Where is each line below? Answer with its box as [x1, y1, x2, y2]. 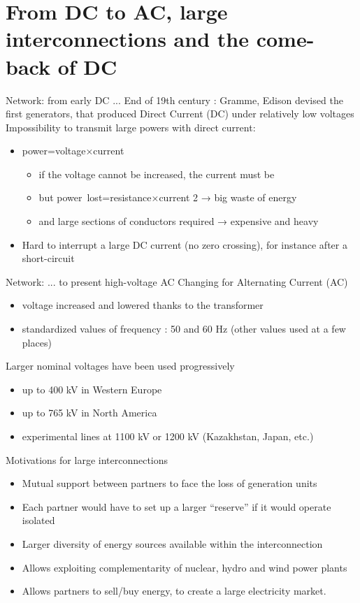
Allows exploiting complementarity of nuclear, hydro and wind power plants [22, 560, 347, 574]
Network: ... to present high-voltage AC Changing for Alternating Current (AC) [6, 274, 348, 289]
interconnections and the [6, 24, 249, 53]
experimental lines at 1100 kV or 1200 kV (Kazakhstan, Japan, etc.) [22, 429, 314, 443]
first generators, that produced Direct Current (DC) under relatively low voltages [6, 106, 354, 121]
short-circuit [22, 251, 75, 266]
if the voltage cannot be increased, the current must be [38, 166, 275, 181]
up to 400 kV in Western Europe [22, 382, 162, 396]
